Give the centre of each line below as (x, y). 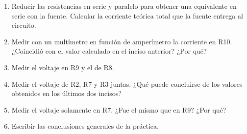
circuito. (24, 25)
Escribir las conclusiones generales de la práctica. (85, 126)
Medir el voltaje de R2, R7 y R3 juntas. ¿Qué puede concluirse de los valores (127, 84)
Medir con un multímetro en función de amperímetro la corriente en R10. (122, 41)
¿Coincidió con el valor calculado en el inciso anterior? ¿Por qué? (109, 51)
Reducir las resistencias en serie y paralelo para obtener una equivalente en (124, 6)
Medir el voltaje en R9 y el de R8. (63, 67)
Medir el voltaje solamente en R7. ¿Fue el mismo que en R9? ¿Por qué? (119, 109)
